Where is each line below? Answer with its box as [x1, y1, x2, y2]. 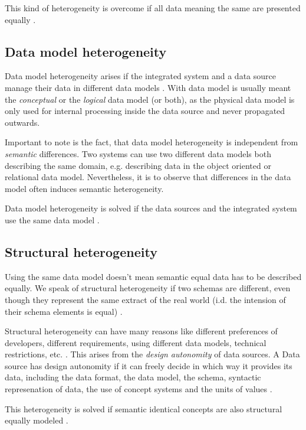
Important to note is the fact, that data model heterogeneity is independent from [5, 136, 298, 148]
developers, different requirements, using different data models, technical [5, 336, 266, 348]
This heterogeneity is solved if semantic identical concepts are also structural [5, 402, 282, 415]
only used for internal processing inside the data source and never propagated [5, 105, 285, 117]
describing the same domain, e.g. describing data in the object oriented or [5, 159, 271, 171]
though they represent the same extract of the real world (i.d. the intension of [5, 293, 286, 305]
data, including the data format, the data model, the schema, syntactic [5, 371, 261, 383]
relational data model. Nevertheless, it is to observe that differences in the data [5, 171, 291, 183]
